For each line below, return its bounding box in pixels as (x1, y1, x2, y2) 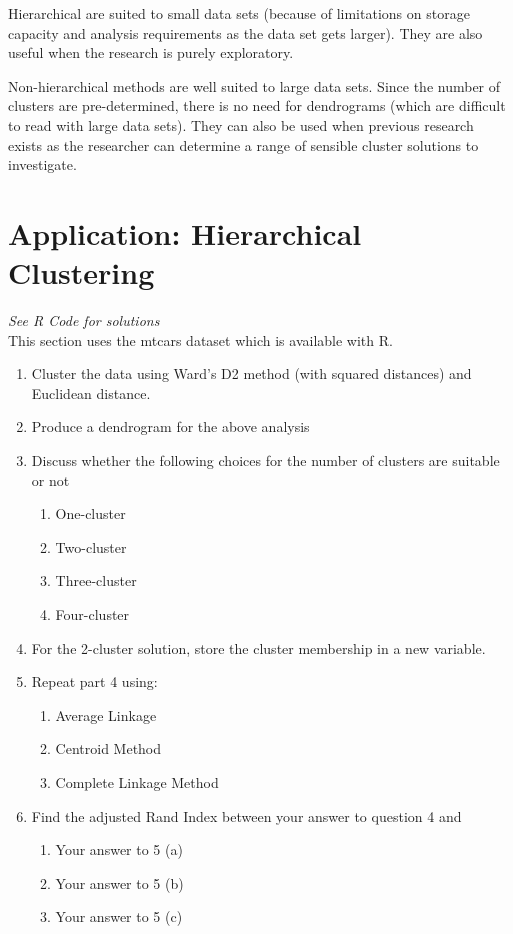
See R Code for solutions (8, 310, 160, 331)
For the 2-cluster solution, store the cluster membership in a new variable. (31, 637, 486, 658)
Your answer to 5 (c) (55, 906, 183, 927)
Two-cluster (55, 536, 127, 557)
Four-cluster (55, 604, 130, 624)
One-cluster (55, 503, 126, 524)
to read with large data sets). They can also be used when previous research (8, 114, 474, 135)
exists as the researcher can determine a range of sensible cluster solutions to (8, 134, 479, 155)
